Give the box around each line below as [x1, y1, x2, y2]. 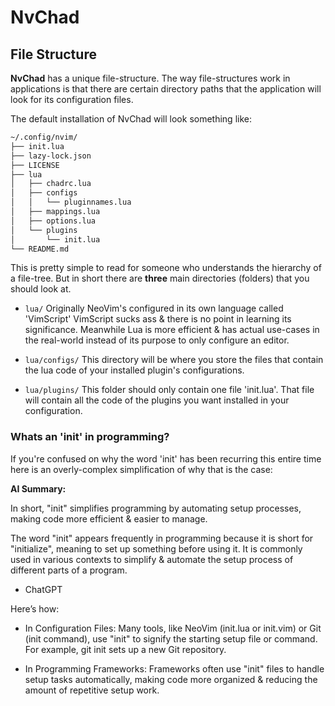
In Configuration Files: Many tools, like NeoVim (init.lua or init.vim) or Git [24, 622, 322, 634]
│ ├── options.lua [10, 216, 97, 226]
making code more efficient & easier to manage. [10, 512, 208, 525]
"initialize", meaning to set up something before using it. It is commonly [10, 542, 303, 555]
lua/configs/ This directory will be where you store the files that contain [24, 354, 324, 366]
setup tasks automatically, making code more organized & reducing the [24, 673, 318, 685]
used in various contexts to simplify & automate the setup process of [10, 553, 294, 565]
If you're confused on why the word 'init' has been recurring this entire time [10, 452, 322, 465]
